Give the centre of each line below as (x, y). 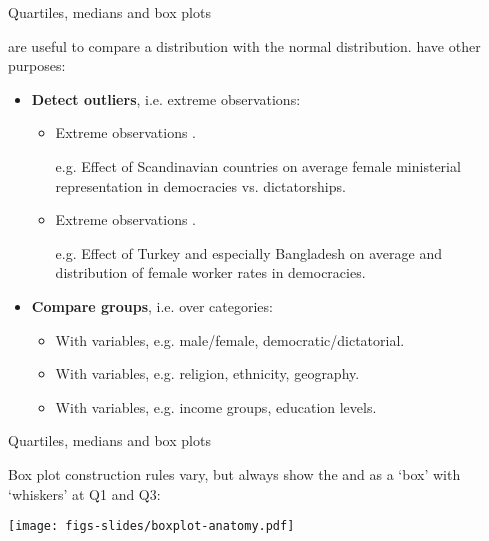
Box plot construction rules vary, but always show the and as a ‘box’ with (234, 473)
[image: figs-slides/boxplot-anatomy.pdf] (151, 526)
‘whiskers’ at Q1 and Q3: (84, 493)
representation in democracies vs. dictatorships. (200, 185)
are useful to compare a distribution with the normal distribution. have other (244, 45)
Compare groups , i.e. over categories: (152, 305)
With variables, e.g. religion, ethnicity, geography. (207, 373)
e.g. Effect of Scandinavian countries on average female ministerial (258, 165)
